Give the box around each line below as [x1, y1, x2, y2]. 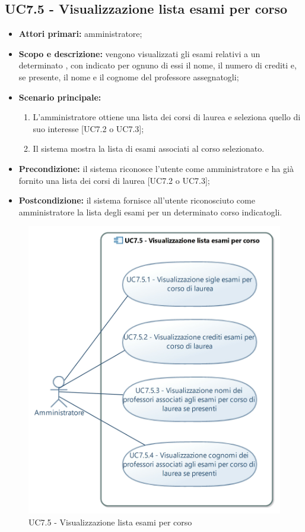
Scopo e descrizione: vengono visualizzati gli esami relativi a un [18, 47, 260, 60]
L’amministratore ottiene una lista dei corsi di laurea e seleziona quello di [33, 111, 301, 123]
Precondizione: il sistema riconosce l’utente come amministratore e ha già [18, 162, 294, 174]
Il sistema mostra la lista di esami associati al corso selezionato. [33, 142, 265, 155]
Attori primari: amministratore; [18, 27, 142, 40]
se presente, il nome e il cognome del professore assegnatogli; [18, 70, 239, 83]
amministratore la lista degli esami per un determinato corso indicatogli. [18, 205, 282, 218]
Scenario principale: [18, 90, 101, 103]
